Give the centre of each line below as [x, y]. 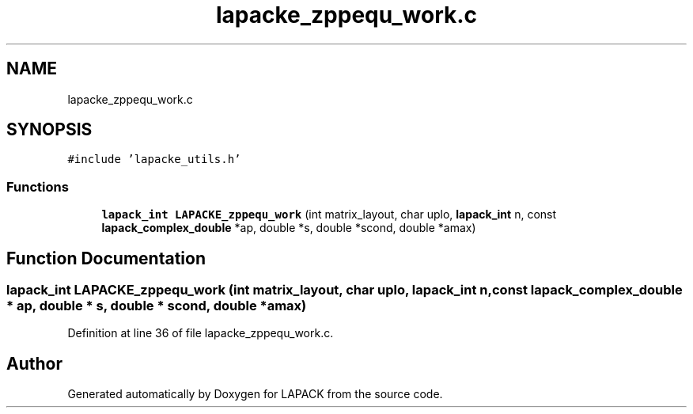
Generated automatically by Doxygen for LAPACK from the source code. [255, 394]
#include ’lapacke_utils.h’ [154, 160]
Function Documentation [106, 258]
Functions [38, 186]
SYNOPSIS [49, 130]
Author [34, 363]
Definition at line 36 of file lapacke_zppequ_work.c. [201, 333]
